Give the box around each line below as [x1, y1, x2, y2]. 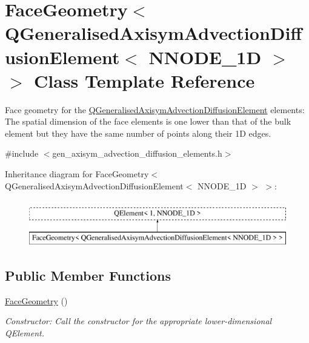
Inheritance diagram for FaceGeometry [5, 168, 149, 180]
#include [5, 147, 39, 160]
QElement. [5, 326, 44, 339]
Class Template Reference [34, 68, 255, 93]
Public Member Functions [5, 266, 171, 284]
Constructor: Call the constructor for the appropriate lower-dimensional [5, 315, 272, 327]
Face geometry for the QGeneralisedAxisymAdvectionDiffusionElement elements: [5, 103, 305, 116]
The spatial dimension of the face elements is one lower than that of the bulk [5, 115, 291, 128]
